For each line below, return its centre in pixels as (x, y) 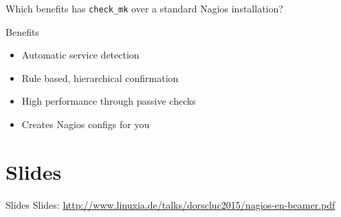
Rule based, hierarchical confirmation (100, 77)
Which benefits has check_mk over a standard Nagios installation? (144, 8)
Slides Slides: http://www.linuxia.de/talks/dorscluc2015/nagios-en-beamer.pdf (170, 204)
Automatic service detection (80, 55)
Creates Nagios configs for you (86, 124)
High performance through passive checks (109, 101)
